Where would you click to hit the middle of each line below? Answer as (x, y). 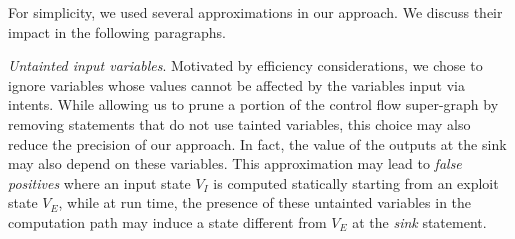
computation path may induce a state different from (167, 221)
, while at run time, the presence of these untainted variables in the (265, 202)
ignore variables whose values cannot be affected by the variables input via (236, 84)
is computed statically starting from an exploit (356, 182)
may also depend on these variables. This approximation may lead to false (235, 163)
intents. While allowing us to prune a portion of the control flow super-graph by (253, 104)
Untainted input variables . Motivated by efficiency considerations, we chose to (245, 65)
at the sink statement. (419, 221)
